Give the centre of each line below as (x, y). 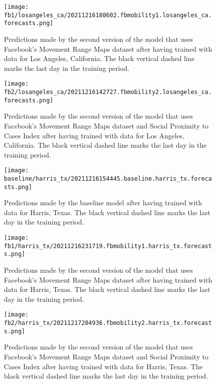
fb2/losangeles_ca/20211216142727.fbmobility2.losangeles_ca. (108, 92)
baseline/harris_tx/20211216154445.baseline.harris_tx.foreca (108, 178)
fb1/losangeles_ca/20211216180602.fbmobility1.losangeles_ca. (108, 15)
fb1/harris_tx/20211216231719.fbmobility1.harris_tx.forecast (108, 246)
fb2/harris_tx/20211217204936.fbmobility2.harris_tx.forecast (108, 323)
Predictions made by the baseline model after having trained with (103, 203)
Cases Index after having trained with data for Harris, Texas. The (103, 366)
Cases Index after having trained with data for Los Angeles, (94, 135)
